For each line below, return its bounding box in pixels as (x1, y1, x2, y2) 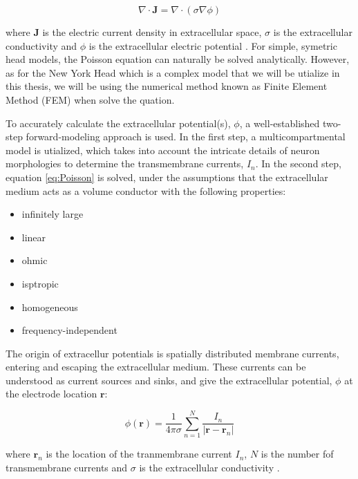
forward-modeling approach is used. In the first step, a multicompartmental (26, 129, 346, 144)
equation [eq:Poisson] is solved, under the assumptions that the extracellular (6, 169, 328, 184)
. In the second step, (255, 156, 341, 171)
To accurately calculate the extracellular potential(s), (6, 115, 231, 130)
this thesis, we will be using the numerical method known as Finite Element (6, 79, 328, 93)
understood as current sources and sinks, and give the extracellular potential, (6, 373, 332, 387)
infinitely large (21, 207, 84, 221)
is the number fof (261, 447, 334, 461)
